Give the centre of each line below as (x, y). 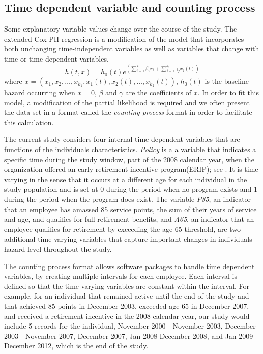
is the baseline (227, 81)
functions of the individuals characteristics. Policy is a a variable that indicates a (130, 149)
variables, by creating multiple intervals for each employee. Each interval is (121, 276)
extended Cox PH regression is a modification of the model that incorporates (124, 38)
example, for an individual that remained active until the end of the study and (127, 296)
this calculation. (29, 122)
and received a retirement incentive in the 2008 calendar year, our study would (127, 316)
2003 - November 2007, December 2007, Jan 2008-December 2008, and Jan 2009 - (131, 335)
